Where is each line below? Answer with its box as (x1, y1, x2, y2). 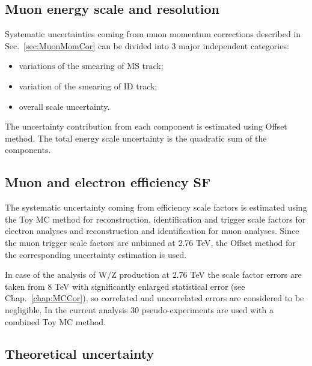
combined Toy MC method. (5, 315, 106, 328)
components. (5, 143, 51, 156)
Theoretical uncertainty (5, 344, 154, 363)
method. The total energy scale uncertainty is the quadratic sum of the (5, 131, 267, 144)
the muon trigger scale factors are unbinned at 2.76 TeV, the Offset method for (5, 236, 296, 248)
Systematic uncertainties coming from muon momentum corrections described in (5, 28, 301, 40)
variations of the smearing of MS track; (19, 59, 164, 72)
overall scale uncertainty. (19, 100, 110, 112)
